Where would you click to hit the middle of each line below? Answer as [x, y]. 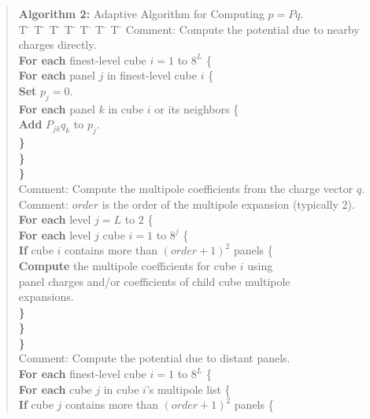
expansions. [46, 297]
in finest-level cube [152, 75]
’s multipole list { [188, 389]
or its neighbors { [197, 108]
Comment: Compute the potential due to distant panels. [154, 358]
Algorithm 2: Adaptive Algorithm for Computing [141, 13]
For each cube [55, 389]
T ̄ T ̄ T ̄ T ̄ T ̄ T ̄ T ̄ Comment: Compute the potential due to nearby [189, 29]
